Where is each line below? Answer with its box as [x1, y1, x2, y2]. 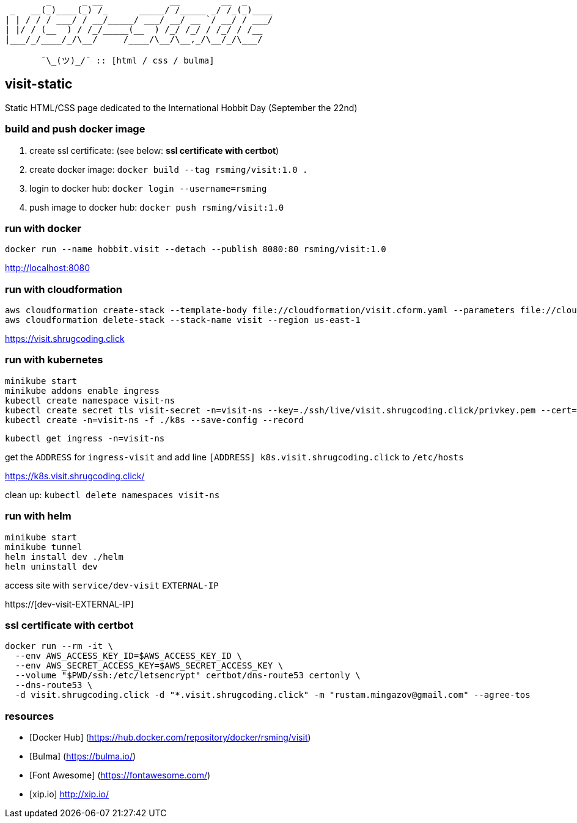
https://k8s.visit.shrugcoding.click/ [5, 470, 145, 481]
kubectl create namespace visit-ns [5, 395, 175, 405]
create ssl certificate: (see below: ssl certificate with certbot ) [29, 145, 279, 156]
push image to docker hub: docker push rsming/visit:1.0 [29, 201, 284, 212]
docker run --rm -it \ [5, 641, 114, 651]
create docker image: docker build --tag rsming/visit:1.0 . [29, 164, 308, 175]
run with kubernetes [5, 353, 103, 366]
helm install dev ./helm [5, 551, 123, 562]
